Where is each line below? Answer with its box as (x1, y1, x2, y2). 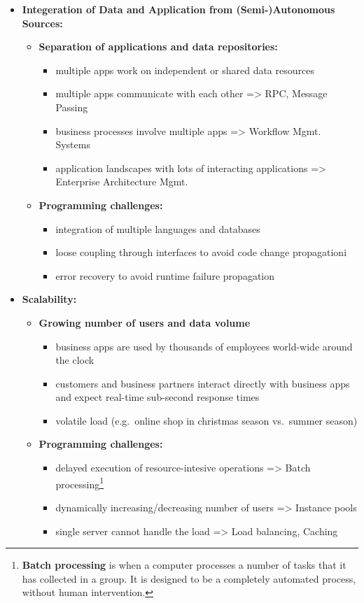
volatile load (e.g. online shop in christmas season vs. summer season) (55, 413, 358, 427)
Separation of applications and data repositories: (38, 39, 278, 54)
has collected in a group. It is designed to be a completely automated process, (22, 571, 356, 586)
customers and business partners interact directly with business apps (55, 376, 350, 390)
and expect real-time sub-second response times (55, 390, 260, 404)
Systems (55, 137, 90, 152)
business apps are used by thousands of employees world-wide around (55, 339, 353, 353)
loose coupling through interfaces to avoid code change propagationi (55, 245, 347, 260)
